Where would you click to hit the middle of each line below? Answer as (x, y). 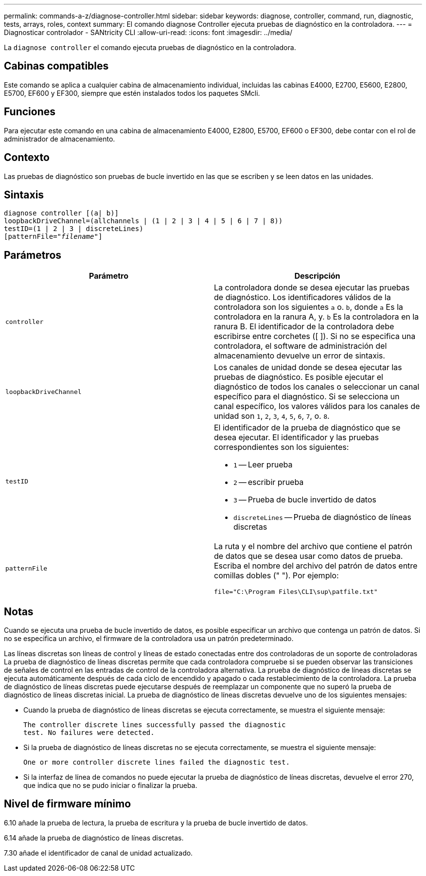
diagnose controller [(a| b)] (62, 213)
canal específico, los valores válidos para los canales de (317, 406)
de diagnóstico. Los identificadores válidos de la (302, 297)
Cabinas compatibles (56, 66)
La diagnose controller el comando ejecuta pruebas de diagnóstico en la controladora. (150, 47)
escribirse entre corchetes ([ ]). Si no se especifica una (315, 336)
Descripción (317, 276)
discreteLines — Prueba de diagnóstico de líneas (322, 517)
